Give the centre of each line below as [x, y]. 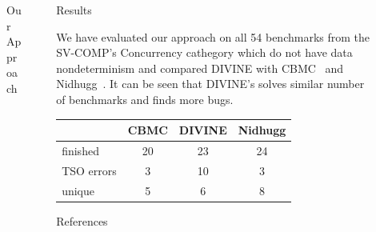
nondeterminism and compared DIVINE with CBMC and [200, 68]
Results [74, 10]
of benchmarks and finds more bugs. [145, 99]
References [82, 220]
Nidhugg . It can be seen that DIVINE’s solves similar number [210, 84]
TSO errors [89, 170]
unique [78, 190]
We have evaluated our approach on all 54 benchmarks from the [213, 36]
